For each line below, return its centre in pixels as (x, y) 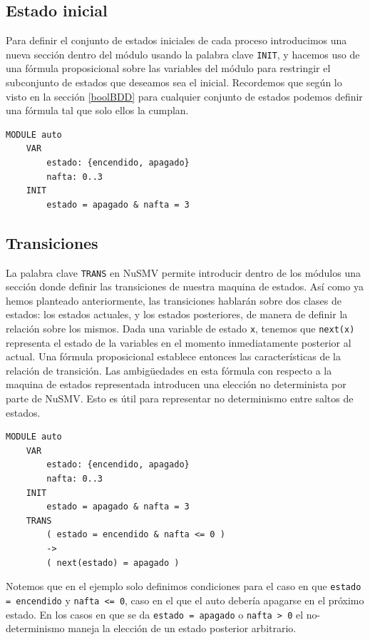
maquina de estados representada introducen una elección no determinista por (176, 384)
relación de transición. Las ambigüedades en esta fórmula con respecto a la (169, 370)
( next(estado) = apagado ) (113, 563)
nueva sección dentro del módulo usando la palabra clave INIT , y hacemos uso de (183, 54)
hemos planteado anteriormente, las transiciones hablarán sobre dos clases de (174, 300)
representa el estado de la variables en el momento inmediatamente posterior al (179, 342)
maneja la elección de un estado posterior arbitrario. (182, 628)
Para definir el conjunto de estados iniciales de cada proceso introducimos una (176, 40)
